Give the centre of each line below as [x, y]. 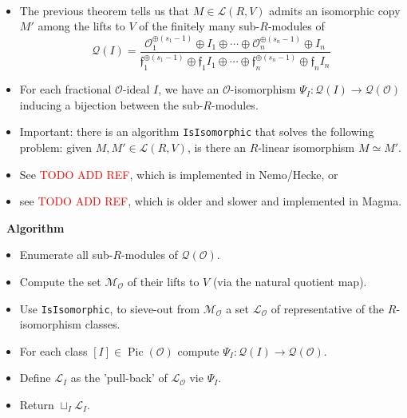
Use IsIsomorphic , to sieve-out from [110, 308]
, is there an [217, 147]
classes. [103, 324]
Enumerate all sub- [66, 255]
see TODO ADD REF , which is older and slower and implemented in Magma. [211, 201]
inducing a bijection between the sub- [111, 104]
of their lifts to [163, 281]
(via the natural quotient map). [290, 281]
